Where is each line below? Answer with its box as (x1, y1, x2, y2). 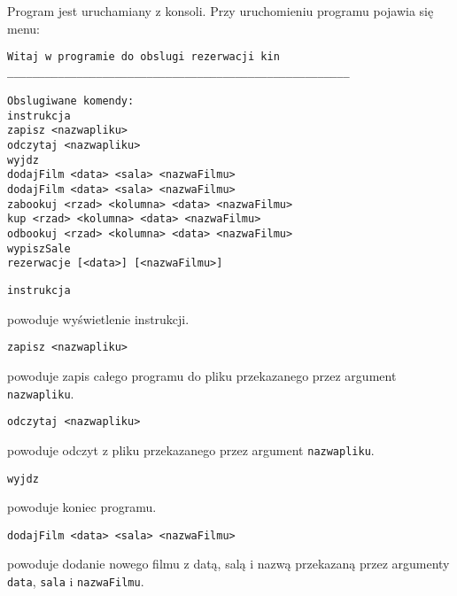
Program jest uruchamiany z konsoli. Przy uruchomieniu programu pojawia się (7, 2, 434, 19)
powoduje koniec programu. (7, 498, 157, 516)
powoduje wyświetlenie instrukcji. (7, 309, 190, 328)
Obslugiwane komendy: (7, 95, 135, 108)
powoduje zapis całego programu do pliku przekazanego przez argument (7, 366, 397, 384)
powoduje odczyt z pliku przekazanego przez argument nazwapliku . (7, 440, 375, 459)
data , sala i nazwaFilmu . (7, 572, 144, 590)
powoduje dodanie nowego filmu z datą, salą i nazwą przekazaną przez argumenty (7, 554, 450, 573)
